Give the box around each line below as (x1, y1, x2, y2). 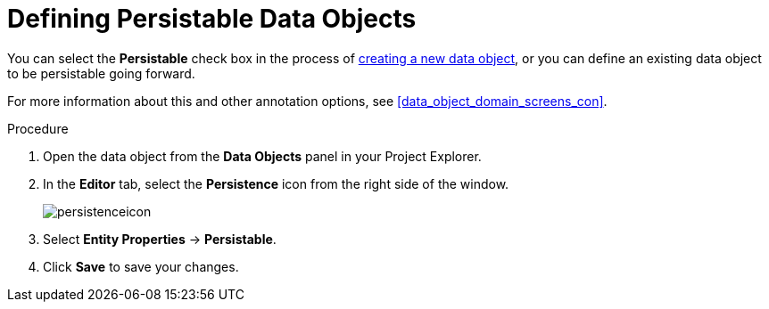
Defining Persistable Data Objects (7, 4, 417, 34)
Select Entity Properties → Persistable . (43, 231, 277, 247)
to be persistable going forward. (7, 65, 195, 81)
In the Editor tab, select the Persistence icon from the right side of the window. (43, 175, 509, 191)
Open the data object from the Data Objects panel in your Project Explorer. (43, 148, 482, 164)
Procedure (7, 120, 69, 136)
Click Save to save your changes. (43, 258, 239, 274)
